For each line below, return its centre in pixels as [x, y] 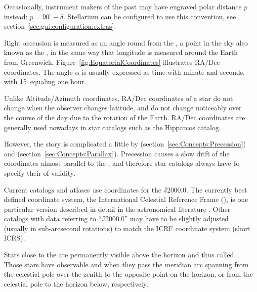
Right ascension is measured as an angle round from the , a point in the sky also [126, 42]
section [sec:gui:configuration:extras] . [60, 26]
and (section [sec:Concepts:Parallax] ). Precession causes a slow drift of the [117, 153]
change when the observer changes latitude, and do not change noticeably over [123, 108]
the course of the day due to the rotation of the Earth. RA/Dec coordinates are [125, 117]
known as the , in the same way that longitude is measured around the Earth [121, 52]
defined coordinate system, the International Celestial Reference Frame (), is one [126, 199]
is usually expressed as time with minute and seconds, [163, 72]
